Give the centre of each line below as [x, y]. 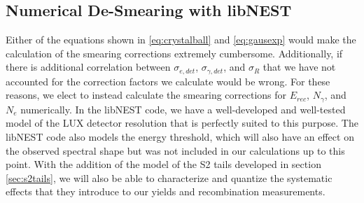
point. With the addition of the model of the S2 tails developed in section [163, 164]
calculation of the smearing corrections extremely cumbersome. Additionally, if [174, 53]
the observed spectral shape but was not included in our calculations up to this [175, 150]
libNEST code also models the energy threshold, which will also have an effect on [180, 137]
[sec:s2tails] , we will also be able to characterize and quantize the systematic [169, 177]
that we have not [299, 67]
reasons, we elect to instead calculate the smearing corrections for [146, 95]
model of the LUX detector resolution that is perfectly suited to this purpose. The [182, 123]
